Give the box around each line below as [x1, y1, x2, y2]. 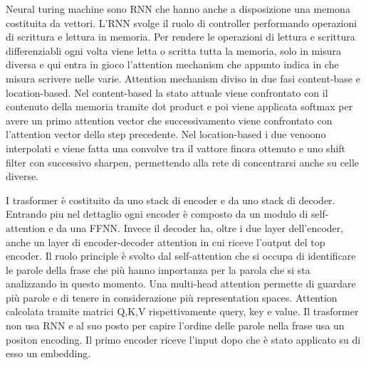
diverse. [6, 169, 39, 184]
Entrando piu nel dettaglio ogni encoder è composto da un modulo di [6, 206, 308, 221]
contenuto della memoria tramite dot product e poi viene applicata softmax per [6, 99, 353, 114]
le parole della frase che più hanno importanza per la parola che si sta [6, 262, 310, 277]
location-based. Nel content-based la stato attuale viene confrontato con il [6, 85, 328, 100]
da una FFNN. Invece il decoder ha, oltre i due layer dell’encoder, [56, 220, 344, 235]
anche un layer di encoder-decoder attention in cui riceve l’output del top [6, 234, 325, 249]
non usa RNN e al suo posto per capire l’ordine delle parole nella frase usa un [6, 318, 345, 333]
